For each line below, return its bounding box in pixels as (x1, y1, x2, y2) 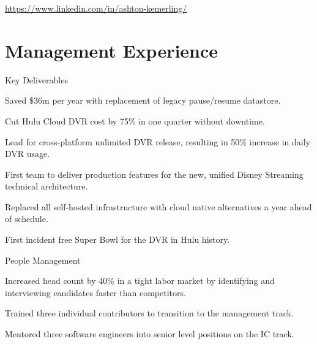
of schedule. (5, 212, 48, 225)
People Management (5, 253, 81, 266)
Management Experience (5, 37, 218, 63)
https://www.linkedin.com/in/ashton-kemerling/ (5, 2, 187, 14)
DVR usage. (5, 147, 50, 160)
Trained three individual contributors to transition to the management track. (5, 307, 294, 319)
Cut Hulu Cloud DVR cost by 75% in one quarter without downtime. (5, 114, 265, 127)
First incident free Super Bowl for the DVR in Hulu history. (5, 233, 230, 246)
